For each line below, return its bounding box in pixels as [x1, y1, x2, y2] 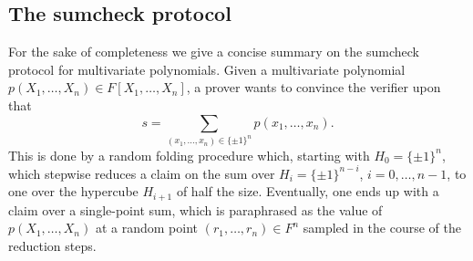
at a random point [95, 218, 198, 237]
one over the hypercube [8, 182, 139, 201]
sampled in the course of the [303, 218, 461, 237]
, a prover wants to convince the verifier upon [186, 78, 441, 97]
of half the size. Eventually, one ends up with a [176, 182, 439, 201]
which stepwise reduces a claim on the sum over [8, 163, 275, 183]
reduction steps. [8, 235, 97, 255]
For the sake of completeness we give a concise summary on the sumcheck [8, 42, 419, 61]
